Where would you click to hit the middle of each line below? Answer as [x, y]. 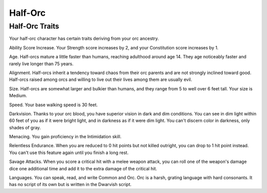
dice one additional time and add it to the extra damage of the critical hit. [83, 168]
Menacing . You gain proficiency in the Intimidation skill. [65, 137]
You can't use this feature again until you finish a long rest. [69, 153]
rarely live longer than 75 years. [41, 64]
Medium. [18, 96]
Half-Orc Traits [34, 26]
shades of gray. [25, 127]
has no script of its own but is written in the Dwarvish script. [70, 185]
